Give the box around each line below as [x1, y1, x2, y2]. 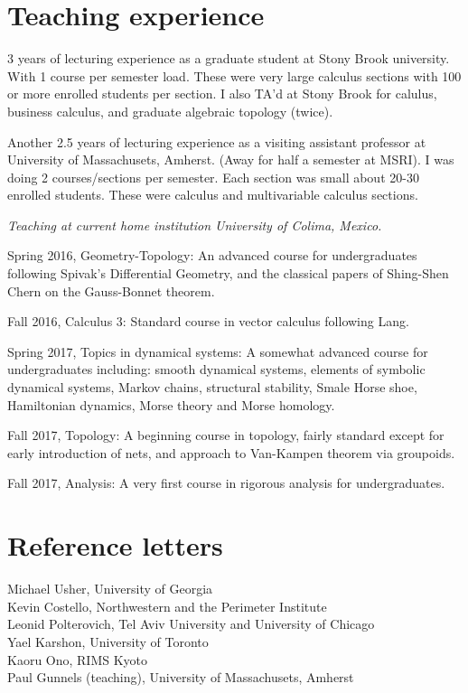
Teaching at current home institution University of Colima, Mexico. [7, 215, 382, 234]
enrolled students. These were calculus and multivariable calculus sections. [7, 185, 418, 204]
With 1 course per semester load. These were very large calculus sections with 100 [7, 66, 462, 85]
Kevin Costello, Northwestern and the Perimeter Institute [7, 596, 327, 615]
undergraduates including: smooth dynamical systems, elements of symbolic [7, 360, 426, 379]
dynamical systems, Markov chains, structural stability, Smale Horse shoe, [7, 378, 417, 397]
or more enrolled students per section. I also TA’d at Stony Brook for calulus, [7, 84, 437, 103]
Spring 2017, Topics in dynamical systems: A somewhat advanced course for [7, 342, 428, 361]
